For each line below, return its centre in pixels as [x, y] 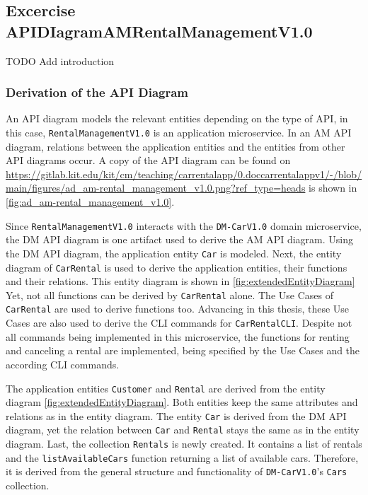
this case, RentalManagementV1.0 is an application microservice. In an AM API [179, 132]
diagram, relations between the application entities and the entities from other [176, 146]
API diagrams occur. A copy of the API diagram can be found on [148, 160]
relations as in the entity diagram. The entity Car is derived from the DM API [176, 415]
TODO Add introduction [60, 60]
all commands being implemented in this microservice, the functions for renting [178, 336]
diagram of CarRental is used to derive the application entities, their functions [177, 267]
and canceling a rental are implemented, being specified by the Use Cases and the [183, 350]
